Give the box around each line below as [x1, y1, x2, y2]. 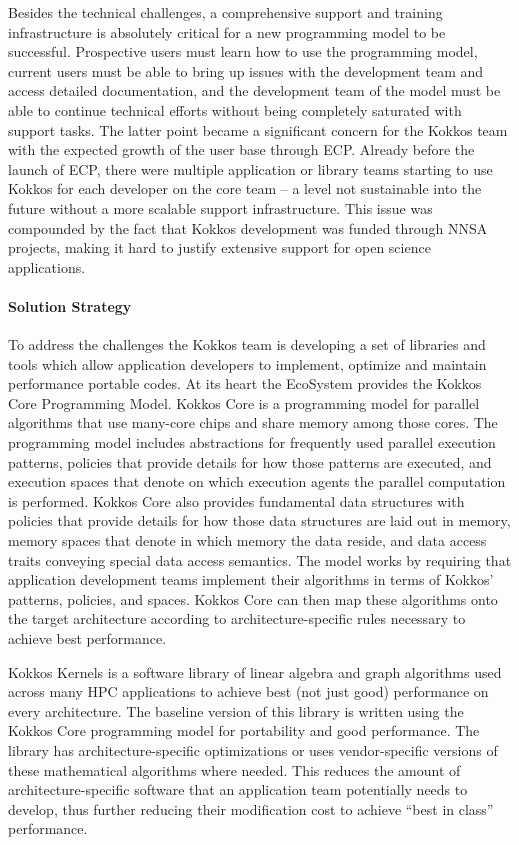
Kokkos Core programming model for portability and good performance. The [8, 720, 480, 741]
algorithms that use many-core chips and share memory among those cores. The [8, 412, 498, 433]
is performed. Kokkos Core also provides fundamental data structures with [8, 490, 465, 511]
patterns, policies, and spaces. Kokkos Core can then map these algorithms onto [8, 588, 498, 609]
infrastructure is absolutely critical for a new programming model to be [8, 21, 446, 42]
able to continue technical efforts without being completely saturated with [8, 99, 462, 120]
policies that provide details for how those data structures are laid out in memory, [8, 510, 511, 531]
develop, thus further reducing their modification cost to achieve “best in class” [8, 798, 494, 819]
